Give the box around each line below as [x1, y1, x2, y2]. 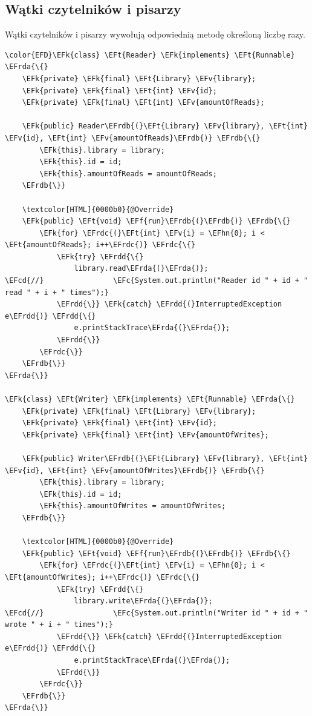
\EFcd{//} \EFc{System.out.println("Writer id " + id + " [5, 608, 308, 617]
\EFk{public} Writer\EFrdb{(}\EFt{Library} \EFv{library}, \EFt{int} [22, 454, 308, 463]
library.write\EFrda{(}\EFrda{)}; [74, 597, 213, 606]
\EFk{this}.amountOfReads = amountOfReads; [39, 169, 217, 178]
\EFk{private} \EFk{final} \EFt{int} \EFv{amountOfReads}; [22, 98, 265, 107]
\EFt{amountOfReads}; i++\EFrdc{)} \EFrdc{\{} [5, 240, 195, 250]
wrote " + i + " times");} [5, 620, 113, 629]
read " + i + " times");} [5, 288, 109, 297]
